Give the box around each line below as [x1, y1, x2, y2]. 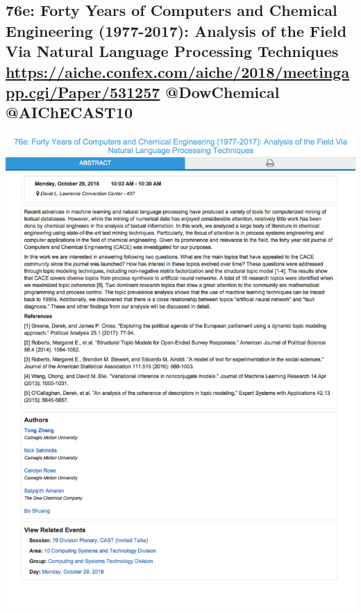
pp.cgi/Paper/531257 [6, 81, 160, 102]
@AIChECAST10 [6, 101, 133, 123]
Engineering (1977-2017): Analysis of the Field [6, 19, 347, 41]
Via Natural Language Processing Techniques [6, 40, 339, 62]
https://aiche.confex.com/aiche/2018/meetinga [6, 60, 350, 82]
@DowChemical [165, 81, 280, 102]
